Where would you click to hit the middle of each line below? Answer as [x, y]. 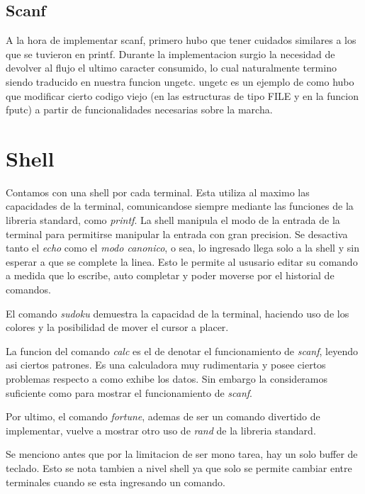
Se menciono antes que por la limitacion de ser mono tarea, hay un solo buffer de [182, 454]
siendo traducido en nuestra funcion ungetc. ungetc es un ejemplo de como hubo [180, 81]
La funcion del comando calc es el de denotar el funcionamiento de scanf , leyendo [182, 350]
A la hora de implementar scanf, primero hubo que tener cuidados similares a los [181, 40]
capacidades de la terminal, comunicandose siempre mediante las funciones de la [180, 206]
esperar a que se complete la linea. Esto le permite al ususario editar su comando [182, 261]
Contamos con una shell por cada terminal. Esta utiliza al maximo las [158, 192]
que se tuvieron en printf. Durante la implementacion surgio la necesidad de [170, 54]
